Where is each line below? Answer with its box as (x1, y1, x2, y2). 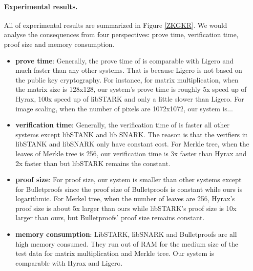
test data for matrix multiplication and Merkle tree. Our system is (15, 248, 214, 258)
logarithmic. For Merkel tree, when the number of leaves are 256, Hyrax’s (15, 193, 235, 204)
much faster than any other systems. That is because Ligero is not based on (15, 65, 242, 75)
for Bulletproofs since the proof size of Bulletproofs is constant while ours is (15, 184, 243, 194)
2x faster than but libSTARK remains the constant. (15, 158, 170, 168)
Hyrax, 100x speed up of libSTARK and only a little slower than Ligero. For (15, 93, 244, 104)
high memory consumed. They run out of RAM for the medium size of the (15, 238, 238, 249)
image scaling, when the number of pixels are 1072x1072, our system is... (15, 103, 233, 113)
